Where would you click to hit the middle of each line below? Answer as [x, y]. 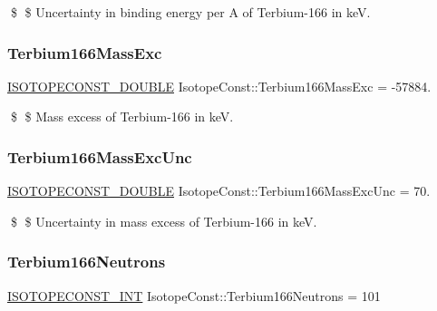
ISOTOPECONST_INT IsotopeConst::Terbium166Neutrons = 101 [194, 295]
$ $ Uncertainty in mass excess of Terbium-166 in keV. [164, 221]
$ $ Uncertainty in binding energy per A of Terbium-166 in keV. [190, 12]
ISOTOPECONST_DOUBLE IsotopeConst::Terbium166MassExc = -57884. [219, 86]
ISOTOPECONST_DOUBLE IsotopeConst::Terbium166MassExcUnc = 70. [219, 191]
